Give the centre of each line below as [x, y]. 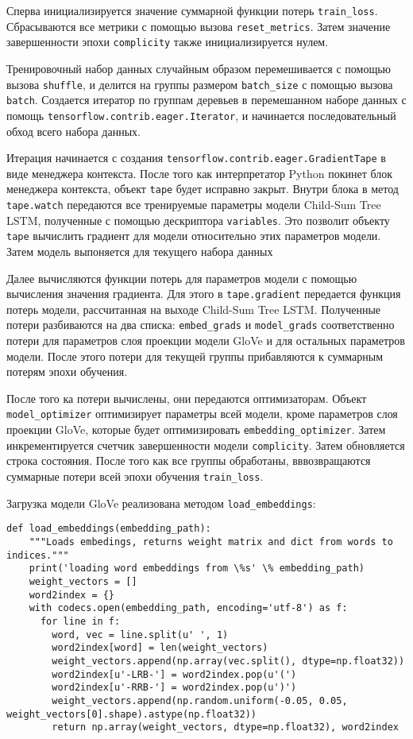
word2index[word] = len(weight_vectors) [160, 648]
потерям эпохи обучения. [67, 371]
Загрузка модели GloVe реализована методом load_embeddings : [161, 503]
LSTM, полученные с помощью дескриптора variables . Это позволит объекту [198, 220]
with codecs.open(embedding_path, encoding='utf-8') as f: [188, 608]
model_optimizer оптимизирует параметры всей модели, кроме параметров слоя [202, 414]
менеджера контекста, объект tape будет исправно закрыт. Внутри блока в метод [203, 189]
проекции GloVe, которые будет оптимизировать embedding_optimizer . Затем [196, 429]
